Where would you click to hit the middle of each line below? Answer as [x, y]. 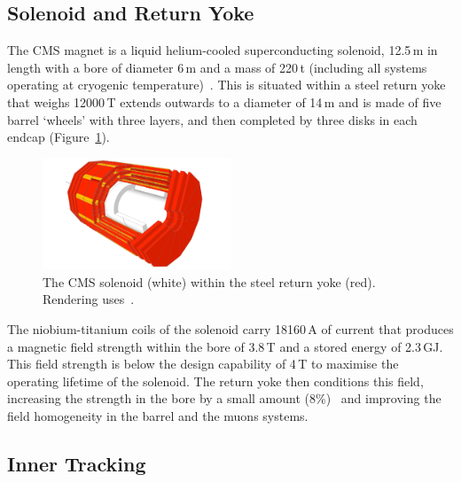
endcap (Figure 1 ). [59, 137]
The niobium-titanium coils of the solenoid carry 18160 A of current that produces [230, 329]
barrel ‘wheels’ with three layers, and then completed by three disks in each [212, 119]
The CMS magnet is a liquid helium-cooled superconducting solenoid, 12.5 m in [223, 50]
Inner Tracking [77, 463]
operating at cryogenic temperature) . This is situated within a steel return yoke [227, 85]
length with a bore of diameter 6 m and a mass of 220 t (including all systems [217, 67]
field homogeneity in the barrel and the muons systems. [158, 415]
